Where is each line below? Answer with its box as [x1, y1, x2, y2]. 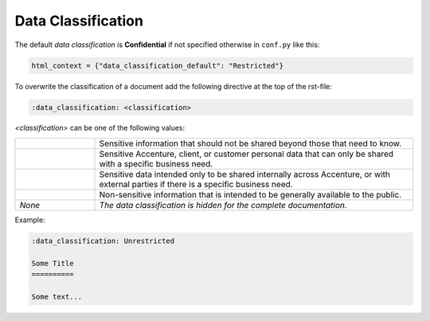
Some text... [31, 292, 83, 301]
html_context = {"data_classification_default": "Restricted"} [31, 61, 284, 70]
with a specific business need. [99, 158, 213, 169]
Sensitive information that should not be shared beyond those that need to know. [99, 138, 402, 149]
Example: [14, 215, 45, 225]
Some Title [31, 259, 74, 268]
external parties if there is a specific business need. [99, 178, 294, 190]
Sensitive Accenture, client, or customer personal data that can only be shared [99, 148, 394, 159]
